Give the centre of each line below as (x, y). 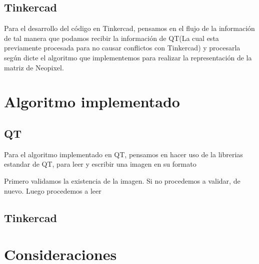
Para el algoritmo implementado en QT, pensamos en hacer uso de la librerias (123, 154)
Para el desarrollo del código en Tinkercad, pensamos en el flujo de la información (129, 28)
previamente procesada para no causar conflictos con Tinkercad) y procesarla (122, 48)
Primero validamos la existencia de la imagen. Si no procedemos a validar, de (122, 180)
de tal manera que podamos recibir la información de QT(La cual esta (111, 38)
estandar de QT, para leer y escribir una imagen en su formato (100, 164)
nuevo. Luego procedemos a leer (53, 190)
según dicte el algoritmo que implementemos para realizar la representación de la (128, 57)
